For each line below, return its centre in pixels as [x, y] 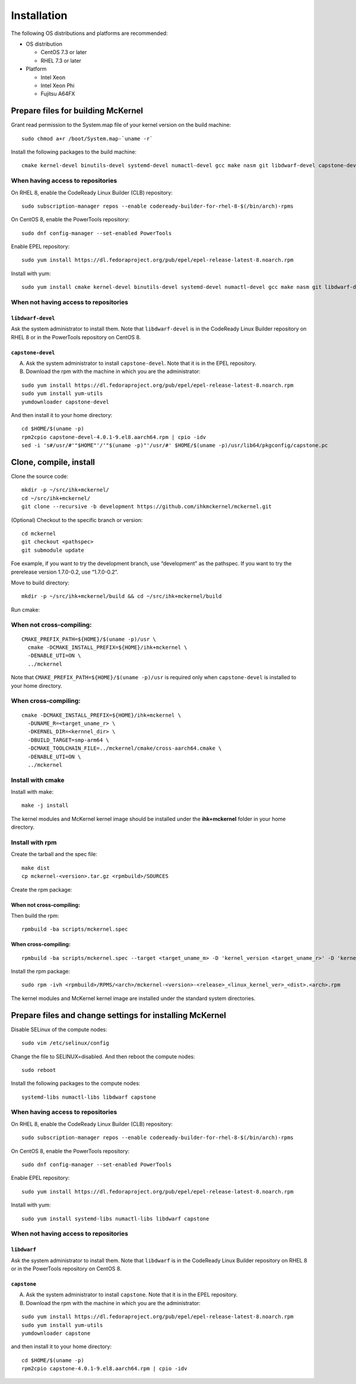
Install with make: [32, 792]
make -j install [45, 806]
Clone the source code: [39, 476]
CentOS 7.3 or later [64, 52]
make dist [36, 868]
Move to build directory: [40, 583]
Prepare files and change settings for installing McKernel [119, 1015]
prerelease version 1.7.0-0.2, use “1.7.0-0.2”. [65, 572]
